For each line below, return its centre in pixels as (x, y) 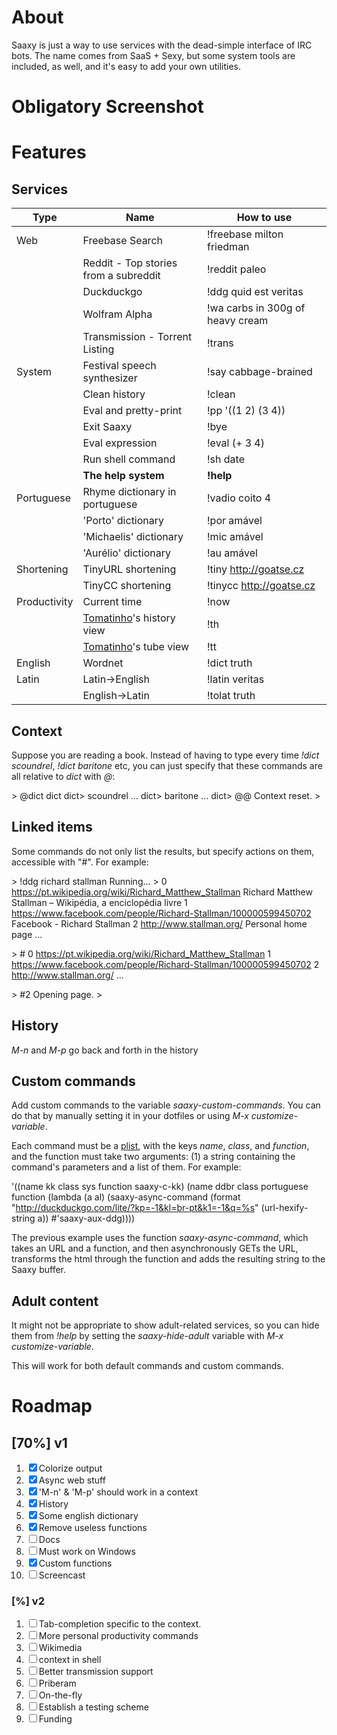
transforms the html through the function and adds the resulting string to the (168, 1259)
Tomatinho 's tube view (136, 647)
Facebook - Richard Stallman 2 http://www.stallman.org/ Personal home (159, 923)
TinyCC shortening (127, 586)
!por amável (235, 521)
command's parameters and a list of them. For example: (126, 1167)
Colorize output (70, 1468)
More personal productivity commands (118, 1636)
